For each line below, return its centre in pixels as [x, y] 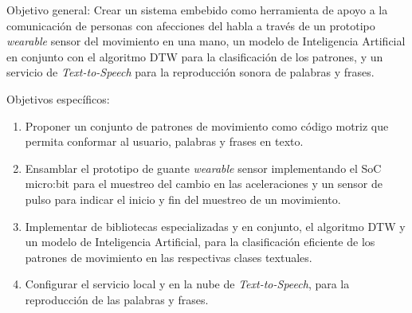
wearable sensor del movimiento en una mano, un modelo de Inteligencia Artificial [206, 41]
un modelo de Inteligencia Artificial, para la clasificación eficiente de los [200, 242]
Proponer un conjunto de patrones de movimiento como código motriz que [207, 125]
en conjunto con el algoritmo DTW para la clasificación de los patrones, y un [195, 56]
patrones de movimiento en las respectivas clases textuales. [169, 257]
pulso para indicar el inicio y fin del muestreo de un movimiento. [183, 199]
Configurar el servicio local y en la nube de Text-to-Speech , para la [187, 284]
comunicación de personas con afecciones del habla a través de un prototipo [191, 25]
